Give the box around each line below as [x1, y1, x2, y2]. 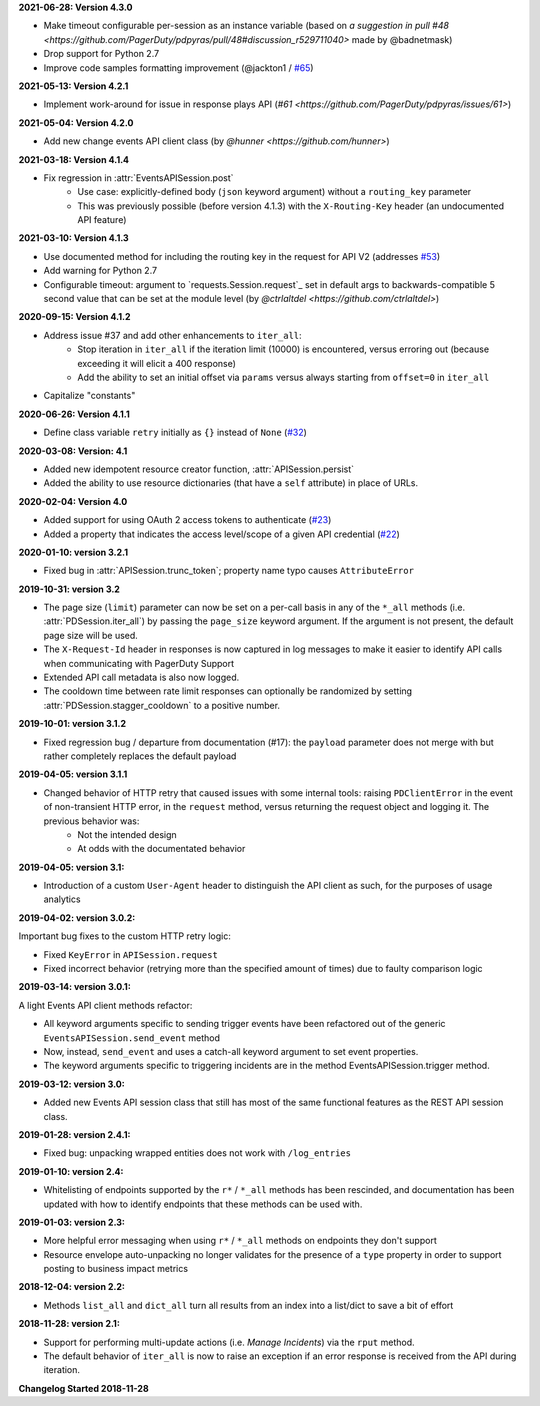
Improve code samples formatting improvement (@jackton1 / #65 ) [43, 61, 314, 74]
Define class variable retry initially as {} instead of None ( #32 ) [43, 426, 307, 439]
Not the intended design [77, 828, 177, 840]
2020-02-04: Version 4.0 [18, 495, 128, 507]
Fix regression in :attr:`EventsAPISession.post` [43, 171, 234, 184]
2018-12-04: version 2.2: [18, 1281, 125, 1293]
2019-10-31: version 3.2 [18, 583, 120, 595]
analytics [43, 893, 81, 905]
